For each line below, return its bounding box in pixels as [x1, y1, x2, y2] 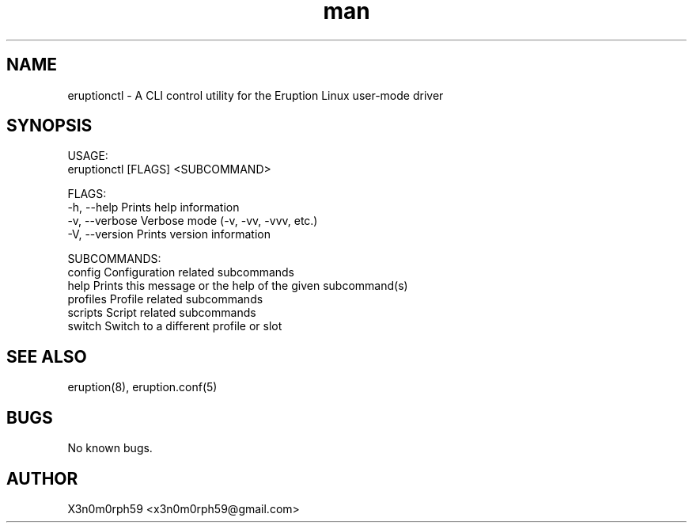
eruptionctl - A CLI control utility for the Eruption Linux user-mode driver [67, 88, 444, 102]
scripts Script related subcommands [67, 306, 256, 320]
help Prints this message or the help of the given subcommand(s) [67, 279, 408, 293]
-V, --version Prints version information [67, 227, 271, 242]
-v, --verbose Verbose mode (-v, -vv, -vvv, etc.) [67, 214, 318, 228]
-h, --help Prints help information [67, 200, 240, 215]
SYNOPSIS [6, 116, 93, 136]
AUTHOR [6, 468, 78, 489]
